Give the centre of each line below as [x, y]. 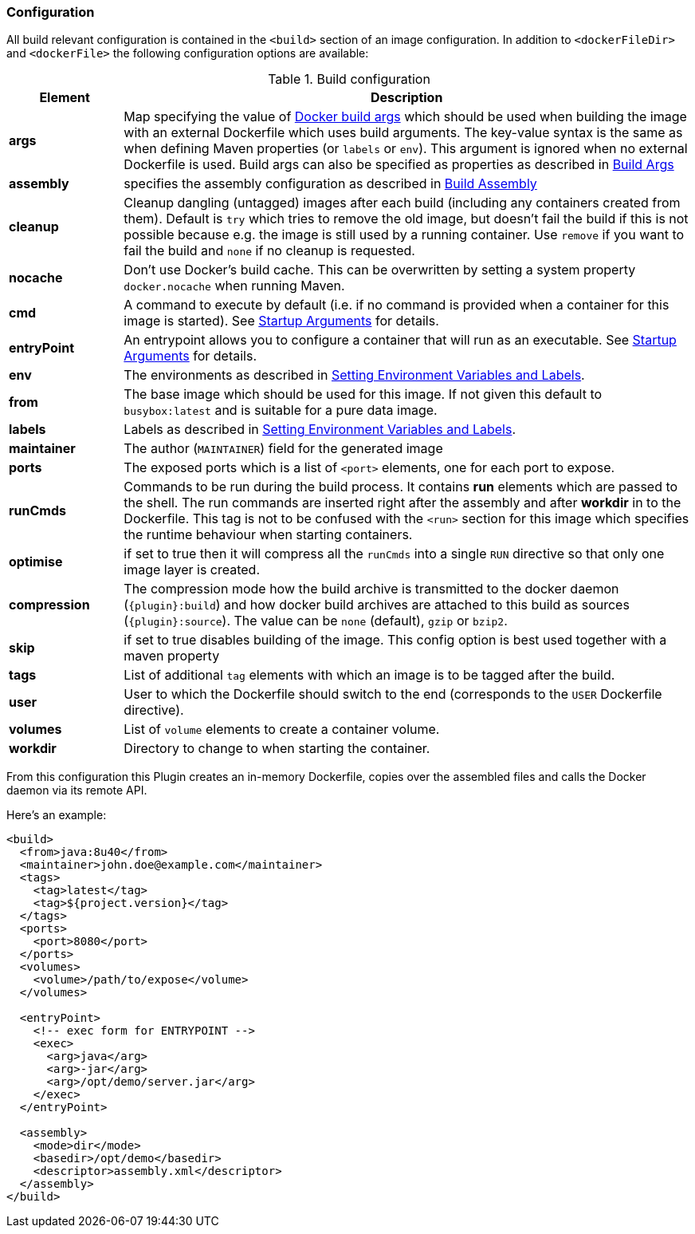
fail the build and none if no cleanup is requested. [269, 251]
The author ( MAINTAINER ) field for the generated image [283, 449]
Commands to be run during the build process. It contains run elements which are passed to [401, 487]
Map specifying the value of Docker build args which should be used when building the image [405, 117]
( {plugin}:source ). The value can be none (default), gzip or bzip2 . [316, 621]
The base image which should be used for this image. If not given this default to [363, 394]
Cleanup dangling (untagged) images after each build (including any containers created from [402, 203]
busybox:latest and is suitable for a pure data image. [281, 410]
